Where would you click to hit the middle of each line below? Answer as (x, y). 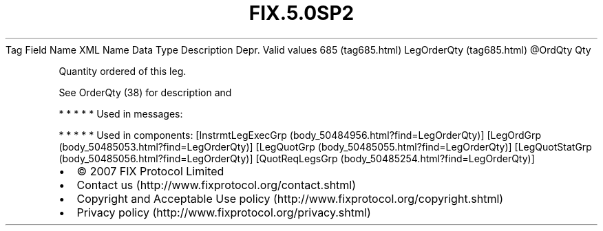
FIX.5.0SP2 (301, 13)
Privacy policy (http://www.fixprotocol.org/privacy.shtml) (224, 212)
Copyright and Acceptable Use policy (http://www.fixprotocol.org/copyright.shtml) (290, 198)
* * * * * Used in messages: (121, 113)
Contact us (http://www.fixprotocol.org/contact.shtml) (216, 185)
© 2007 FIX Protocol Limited (150, 171)
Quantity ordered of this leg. (123, 71)
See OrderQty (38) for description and (145, 92)
